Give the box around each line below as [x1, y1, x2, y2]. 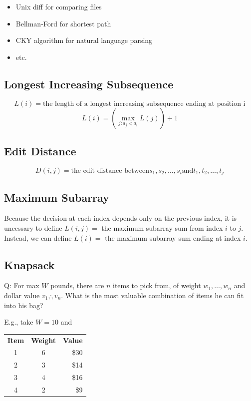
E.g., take [4, 317, 33, 327]
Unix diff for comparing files [15, 1, 102, 11]
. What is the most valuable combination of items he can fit [61, 290, 244, 301]
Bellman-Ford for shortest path [15, 18, 111, 28]
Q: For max [4, 280, 39, 291]
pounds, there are [50, 280, 104, 291]
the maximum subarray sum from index [101, 223, 223, 233]
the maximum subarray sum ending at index [105, 232, 241, 243]
